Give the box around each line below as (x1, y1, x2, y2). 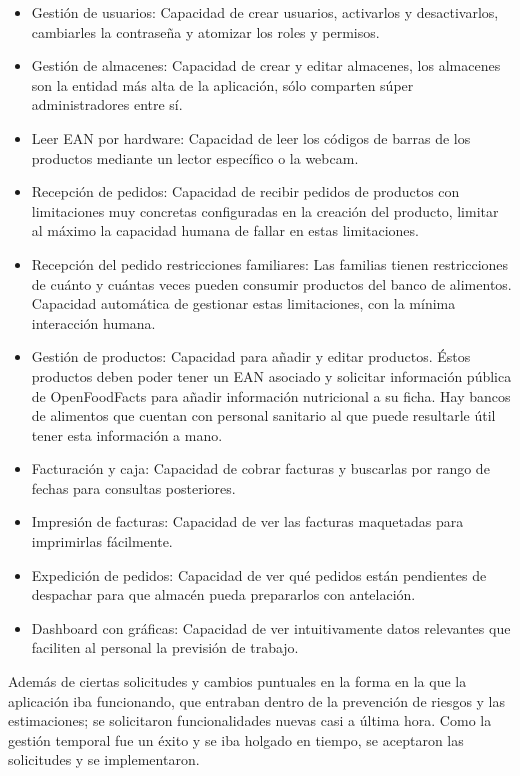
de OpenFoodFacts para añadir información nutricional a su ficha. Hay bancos (31, 385, 511, 406)
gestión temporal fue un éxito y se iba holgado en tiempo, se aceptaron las (8, 729, 464, 750)
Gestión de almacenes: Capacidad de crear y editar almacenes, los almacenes (31, 55, 501, 76)
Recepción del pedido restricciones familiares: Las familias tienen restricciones (31, 253, 509, 274)
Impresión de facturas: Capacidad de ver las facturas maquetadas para (31, 511, 464, 532)
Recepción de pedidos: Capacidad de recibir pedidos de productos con (31, 181, 460, 202)
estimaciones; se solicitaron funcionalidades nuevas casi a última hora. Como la (8, 710, 492, 731)
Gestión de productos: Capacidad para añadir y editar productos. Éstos (31, 346, 471, 367)
